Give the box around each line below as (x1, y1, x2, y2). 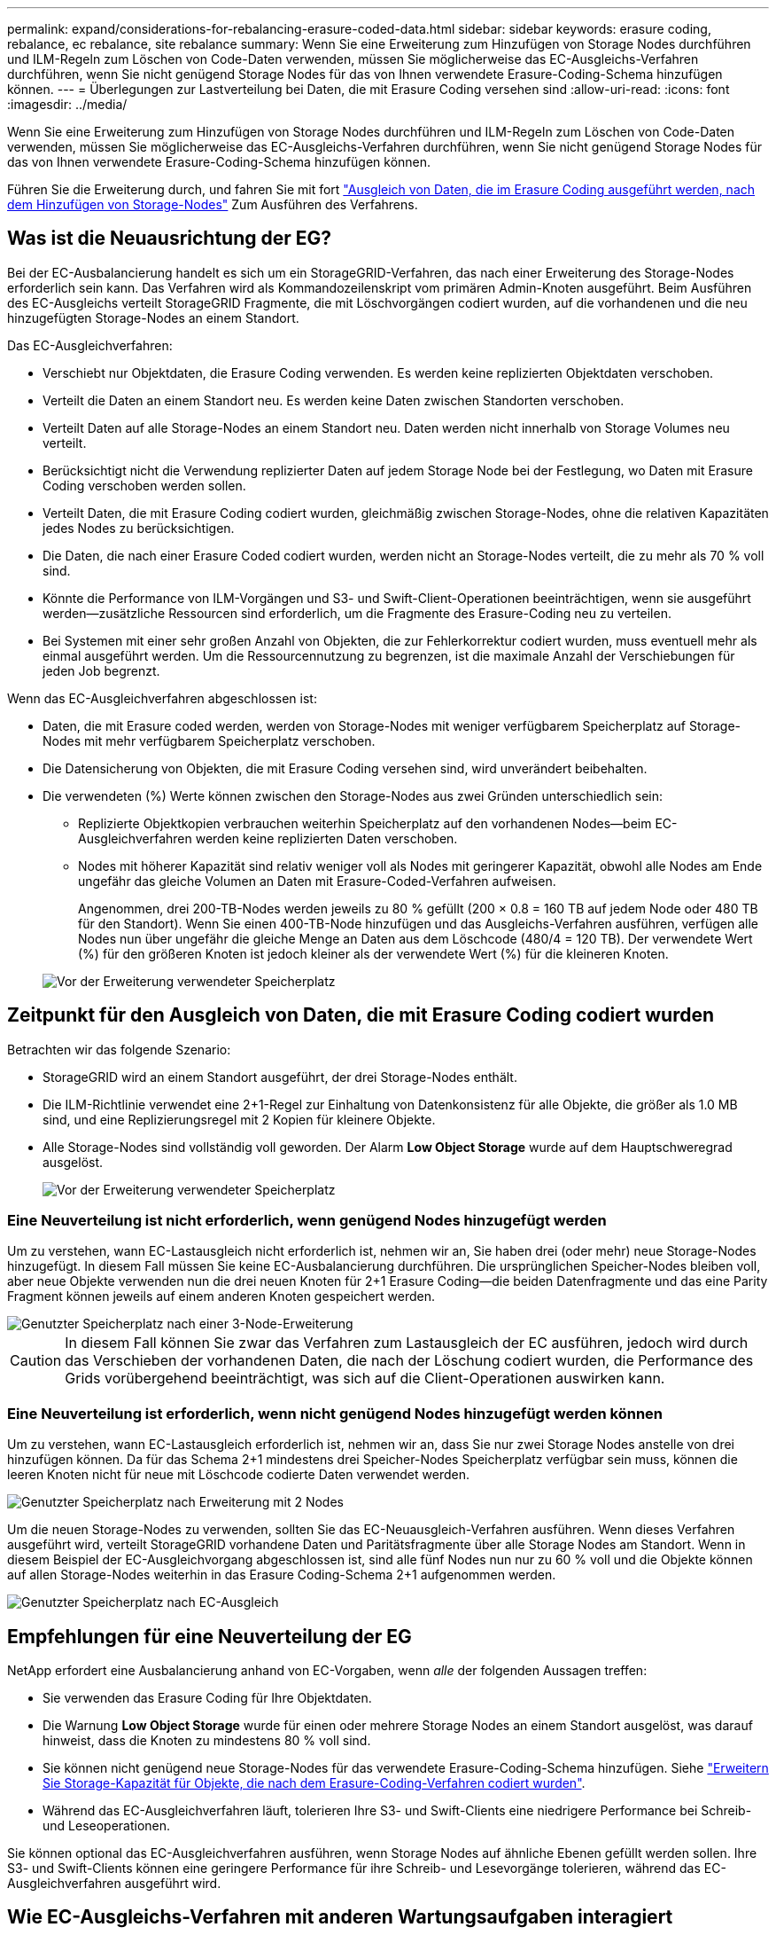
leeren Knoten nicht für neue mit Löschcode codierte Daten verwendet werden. (7, 1467, 469, 1483)
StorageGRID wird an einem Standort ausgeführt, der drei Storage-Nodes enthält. (43, 1069, 517, 1085)
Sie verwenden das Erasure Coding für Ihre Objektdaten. (43, 1690, 372, 1706)
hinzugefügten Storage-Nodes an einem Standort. (7, 309, 299, 325)
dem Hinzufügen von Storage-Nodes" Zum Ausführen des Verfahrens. (7, 197, 418, 212)
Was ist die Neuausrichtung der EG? (7, 227, 332, 250)
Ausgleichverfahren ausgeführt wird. (7, 1876, 221, 1892)
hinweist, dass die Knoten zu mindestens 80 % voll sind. (43, 1733, 371, 1749)
